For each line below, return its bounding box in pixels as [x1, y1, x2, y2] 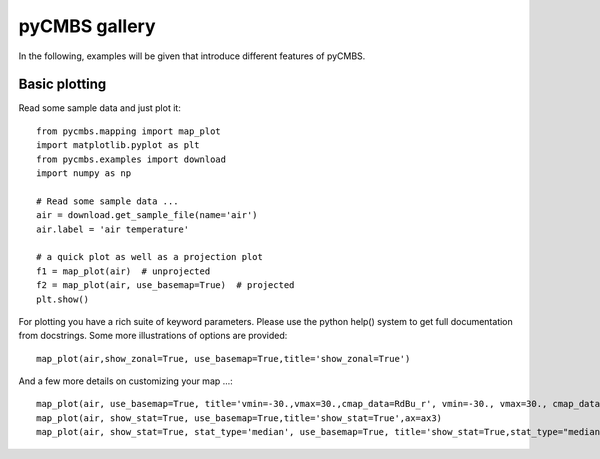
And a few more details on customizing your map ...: [18, 375, 234, 387]
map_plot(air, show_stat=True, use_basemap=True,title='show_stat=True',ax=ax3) [36, 412, 443, 424]
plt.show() [36, 293, 90, 305]
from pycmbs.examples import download [36, 153, 227, 165]
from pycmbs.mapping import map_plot [36, 125, 222, 137]
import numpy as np [36, 168, 132, 179]
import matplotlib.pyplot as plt [36, 140, 200, 151]
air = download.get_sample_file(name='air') [36, 210, 259, 221]
